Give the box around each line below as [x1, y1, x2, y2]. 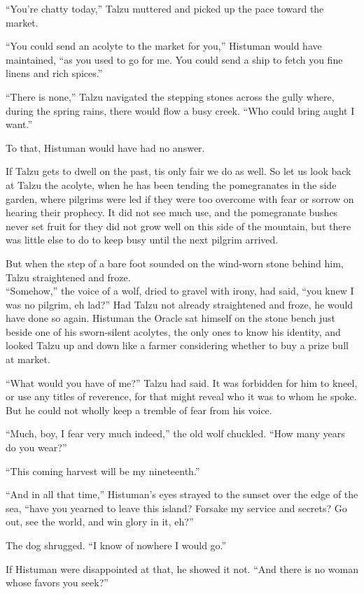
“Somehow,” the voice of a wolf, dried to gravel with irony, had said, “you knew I [6, 283, 354, 298]
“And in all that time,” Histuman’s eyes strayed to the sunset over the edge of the [6, 487, 358, 502]
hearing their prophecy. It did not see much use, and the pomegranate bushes [6, 205, 338, 220]
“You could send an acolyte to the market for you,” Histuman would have [6, 38, 322, 53]
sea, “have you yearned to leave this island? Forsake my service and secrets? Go [6, 500, 347, 515]
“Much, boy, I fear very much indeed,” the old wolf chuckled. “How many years [6, 426, 345, 441]
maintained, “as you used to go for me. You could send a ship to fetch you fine [6, 52, 343, 66]
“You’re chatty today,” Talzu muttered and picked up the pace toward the [6, 1, 324, 15]
